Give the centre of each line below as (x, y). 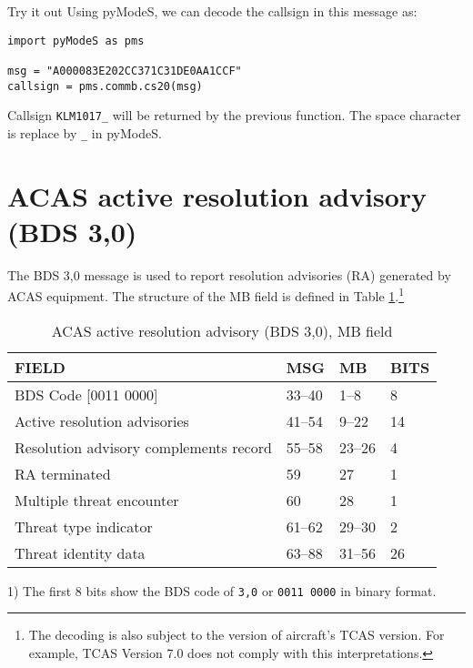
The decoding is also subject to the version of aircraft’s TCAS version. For (236, 635)
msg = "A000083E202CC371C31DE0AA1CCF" (125, 71)
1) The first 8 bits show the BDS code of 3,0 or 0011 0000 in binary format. (222, 590)
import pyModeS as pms (76, 40)
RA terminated (63, 473)
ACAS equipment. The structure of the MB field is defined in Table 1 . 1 (206, 295)
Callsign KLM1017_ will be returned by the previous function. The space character (234, 115)
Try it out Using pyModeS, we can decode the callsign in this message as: (212, 11)
